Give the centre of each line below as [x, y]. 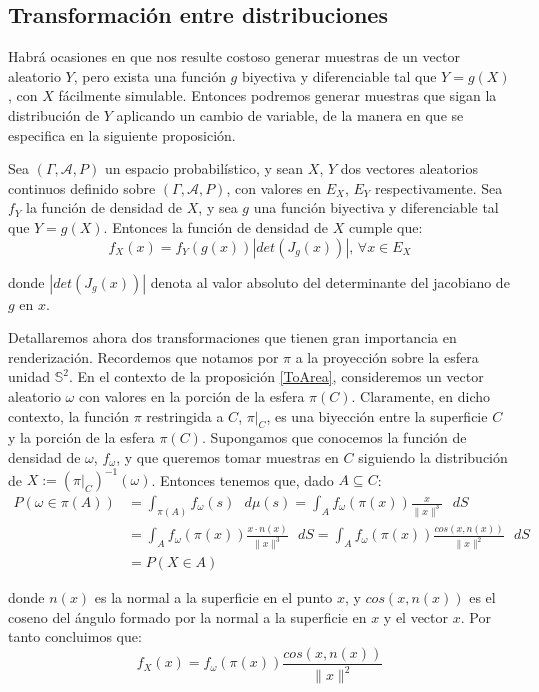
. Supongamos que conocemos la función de [334, 437]
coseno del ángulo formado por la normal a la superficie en [187, 616]
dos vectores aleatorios [409, 168]
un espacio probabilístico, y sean [204, 168]
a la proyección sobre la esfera [387, 356]
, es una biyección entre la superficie [377, 415]
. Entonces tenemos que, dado [242, 479]
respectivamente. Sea [439, 187]
